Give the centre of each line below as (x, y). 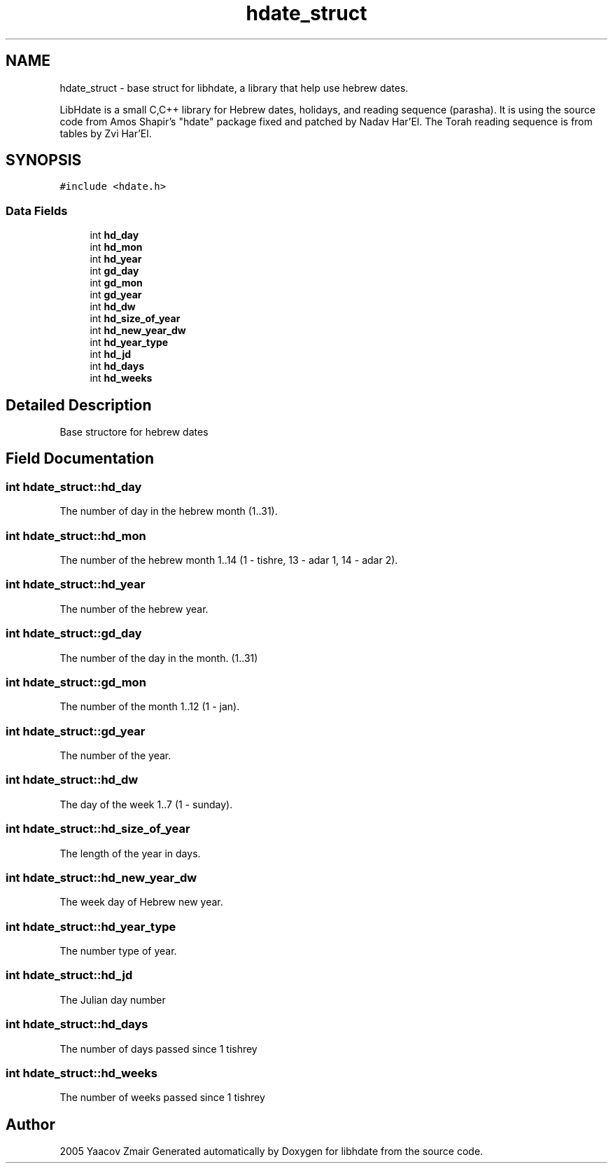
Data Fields (37, 210)
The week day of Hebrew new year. (141, 902)
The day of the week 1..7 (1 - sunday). (146, 804)
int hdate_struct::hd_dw (72, 780)
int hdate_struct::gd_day (74, 634)
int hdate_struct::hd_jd (69, 975)
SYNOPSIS (44, 160)
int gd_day (114, 271)
